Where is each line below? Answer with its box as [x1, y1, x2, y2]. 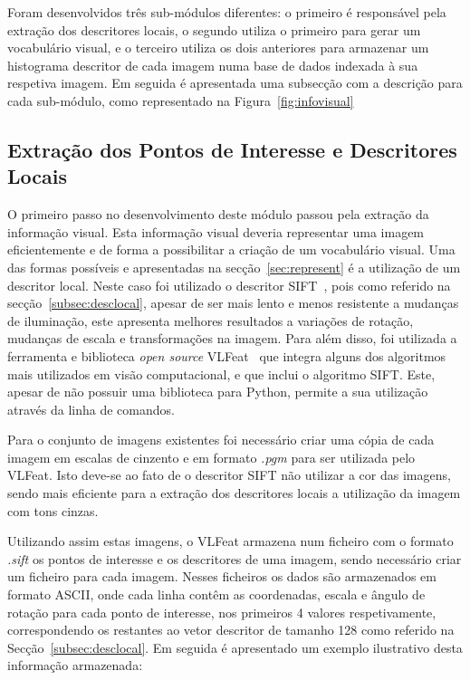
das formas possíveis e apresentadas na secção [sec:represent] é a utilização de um [7, 257, 461, 276]
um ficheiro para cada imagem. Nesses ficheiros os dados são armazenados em [7, 567, 436, 586]
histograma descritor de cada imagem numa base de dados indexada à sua [7, 55, 418, 74]
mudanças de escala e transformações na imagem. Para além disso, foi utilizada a [7, 329, 457, 348]
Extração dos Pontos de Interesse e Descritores [7, 135, 457, 163]
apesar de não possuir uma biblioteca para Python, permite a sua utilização [7, 382, 428, 401]
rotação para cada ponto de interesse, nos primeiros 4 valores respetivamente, [7, 602, 436, 621]
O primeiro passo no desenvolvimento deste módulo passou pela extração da [7, 205, 429, 224]
